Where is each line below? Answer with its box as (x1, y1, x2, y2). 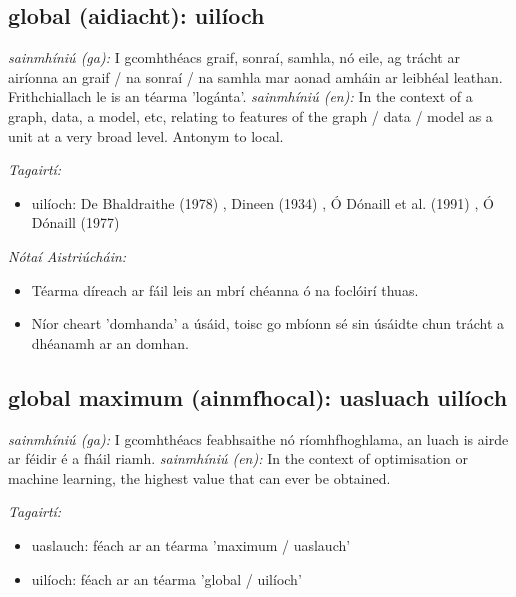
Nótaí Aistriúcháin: (8, 245, 127, 266)
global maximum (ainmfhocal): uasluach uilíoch (8, 381, 508, 412)
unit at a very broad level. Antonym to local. (8, 125, 284, 146)
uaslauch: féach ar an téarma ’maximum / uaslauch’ (31, 534, 351, 555)
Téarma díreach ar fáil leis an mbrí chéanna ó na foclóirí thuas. (31, 279, 419, 300)
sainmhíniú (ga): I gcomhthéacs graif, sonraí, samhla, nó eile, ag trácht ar (8, 47, 460, 68)
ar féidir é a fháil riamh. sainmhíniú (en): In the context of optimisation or (8, 448, 468, 469)
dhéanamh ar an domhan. (31, 332, 189, 353)
